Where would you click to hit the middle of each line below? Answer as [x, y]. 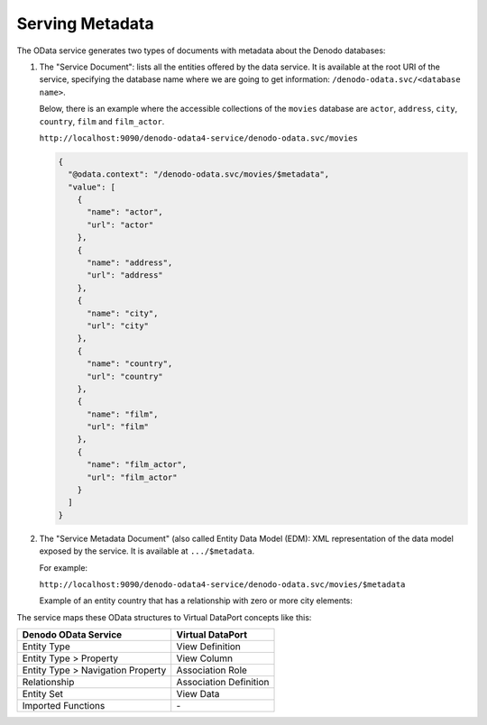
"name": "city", [123, 313]
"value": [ [92, 187]
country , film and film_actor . [102, 121]
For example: [64, 567]
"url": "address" [125, 275]
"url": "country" [125, 376]
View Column [205, 658]
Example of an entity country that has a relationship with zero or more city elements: [196, 601]
